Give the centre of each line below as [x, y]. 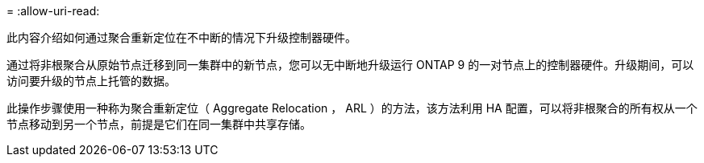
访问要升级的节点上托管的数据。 [91, 81]
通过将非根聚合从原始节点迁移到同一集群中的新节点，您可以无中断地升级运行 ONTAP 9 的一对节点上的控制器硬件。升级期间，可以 [350, 65]
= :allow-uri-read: [53, 11]
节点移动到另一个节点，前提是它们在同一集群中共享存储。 [159, 124]
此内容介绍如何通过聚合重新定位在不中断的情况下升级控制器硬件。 [181, 37]
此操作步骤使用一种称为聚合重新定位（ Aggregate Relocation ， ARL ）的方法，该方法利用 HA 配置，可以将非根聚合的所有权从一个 [352, 108]
